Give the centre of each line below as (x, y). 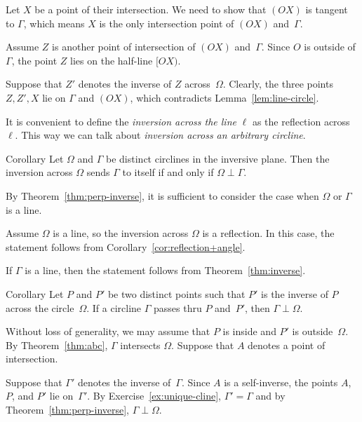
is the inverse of (295, 293)
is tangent (327, 9)
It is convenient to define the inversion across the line (121, 121)
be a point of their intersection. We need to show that (150, 9)
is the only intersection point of (167, 23)
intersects (140, 345)
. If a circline (114, 307)
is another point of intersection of (124, 47)
